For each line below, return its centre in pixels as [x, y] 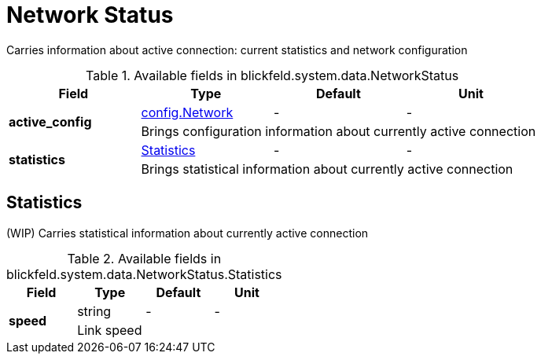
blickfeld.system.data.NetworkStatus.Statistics [144, 274]
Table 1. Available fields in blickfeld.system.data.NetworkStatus [272, 75]
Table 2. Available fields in [144, 258]
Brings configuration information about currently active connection [339, 131]
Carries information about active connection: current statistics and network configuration [237, 50]
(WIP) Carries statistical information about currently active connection [188, 233]
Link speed [110, 330]
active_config [50, 121]
